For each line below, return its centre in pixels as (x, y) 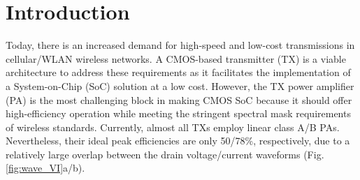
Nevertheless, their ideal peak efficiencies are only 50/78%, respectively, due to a (178, 141)
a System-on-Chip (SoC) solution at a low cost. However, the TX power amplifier (180, 85)
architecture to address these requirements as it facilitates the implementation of (178, 72)
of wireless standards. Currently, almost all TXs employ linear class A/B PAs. (173, 127)
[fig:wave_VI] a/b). (45, 168)
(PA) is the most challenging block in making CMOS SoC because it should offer (179, 99)
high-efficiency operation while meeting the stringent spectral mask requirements (178, 113)
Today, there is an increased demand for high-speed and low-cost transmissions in (180, 45)
